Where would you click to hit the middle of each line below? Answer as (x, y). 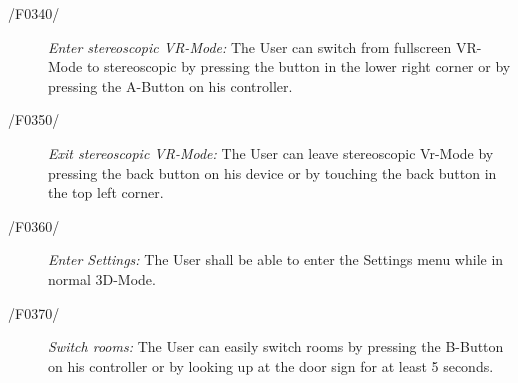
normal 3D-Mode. (102, 278)
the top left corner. (106, 192)
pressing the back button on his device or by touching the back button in (272, 172)
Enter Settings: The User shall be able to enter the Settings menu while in (276, 259)
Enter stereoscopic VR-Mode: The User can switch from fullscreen (250, 46)
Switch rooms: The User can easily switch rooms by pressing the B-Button (276, 346)
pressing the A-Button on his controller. (170, 85)
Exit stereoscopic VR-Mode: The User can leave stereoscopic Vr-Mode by (271, 152)
